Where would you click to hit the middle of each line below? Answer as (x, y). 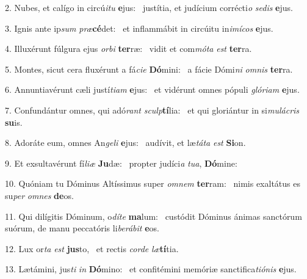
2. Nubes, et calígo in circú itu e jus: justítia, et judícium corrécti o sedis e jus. (149, 7)
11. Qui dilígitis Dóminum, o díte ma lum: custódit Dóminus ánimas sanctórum (153, 216)
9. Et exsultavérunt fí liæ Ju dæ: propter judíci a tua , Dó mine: (121, 163)
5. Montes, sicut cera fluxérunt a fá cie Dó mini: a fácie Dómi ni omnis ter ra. (149, 69)
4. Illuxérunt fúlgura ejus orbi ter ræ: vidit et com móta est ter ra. (128, 49)
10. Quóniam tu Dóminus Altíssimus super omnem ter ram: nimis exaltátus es (153, 183)
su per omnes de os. (39, 195)
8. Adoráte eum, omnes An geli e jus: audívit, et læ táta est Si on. (125, 143)
